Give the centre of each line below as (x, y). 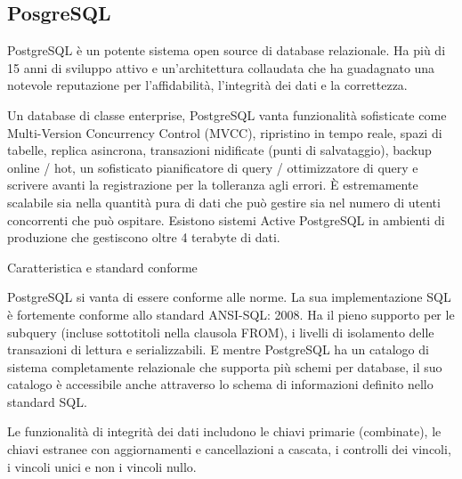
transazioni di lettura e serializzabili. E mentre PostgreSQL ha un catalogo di (218, 349)
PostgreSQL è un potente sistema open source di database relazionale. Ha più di (227, 50)
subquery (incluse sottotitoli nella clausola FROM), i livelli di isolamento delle (221, 332)
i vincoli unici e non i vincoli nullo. (102, 466)
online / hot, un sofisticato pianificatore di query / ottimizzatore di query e (213, 167)
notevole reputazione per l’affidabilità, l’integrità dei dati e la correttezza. (207, 85)
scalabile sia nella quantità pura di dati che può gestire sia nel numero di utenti (224, 202)
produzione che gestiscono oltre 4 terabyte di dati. (144, 237)
